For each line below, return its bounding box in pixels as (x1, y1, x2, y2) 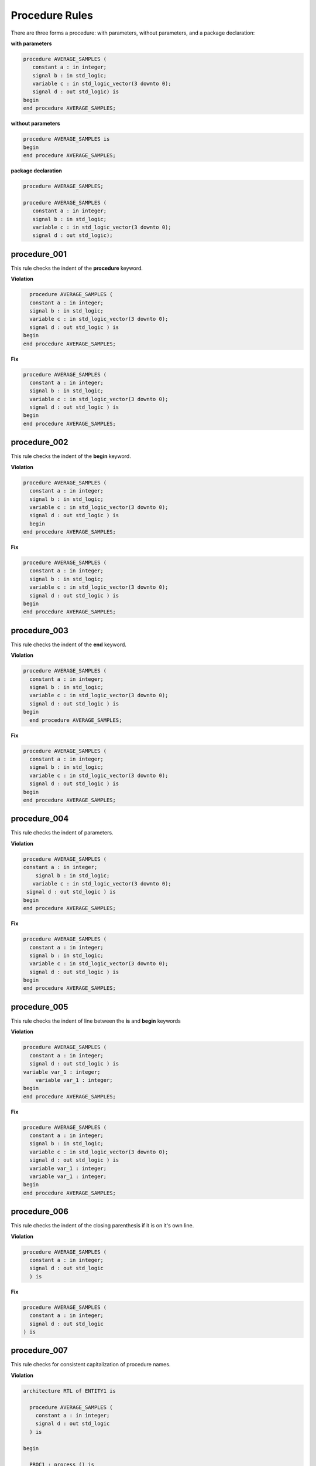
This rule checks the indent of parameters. (11, 829, 114, 836)
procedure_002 (11, 437, 68, 447)
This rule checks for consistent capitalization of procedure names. (11, 1361, 171, 1368)
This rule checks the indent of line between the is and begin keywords (11, 1017, 181, 1024)
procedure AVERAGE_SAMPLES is (23, 135, 110, 142)
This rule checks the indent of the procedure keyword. (11, 264, 143, 272)
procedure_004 (11, 814, 69, 824)
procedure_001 (11, 249, 67, 259)
